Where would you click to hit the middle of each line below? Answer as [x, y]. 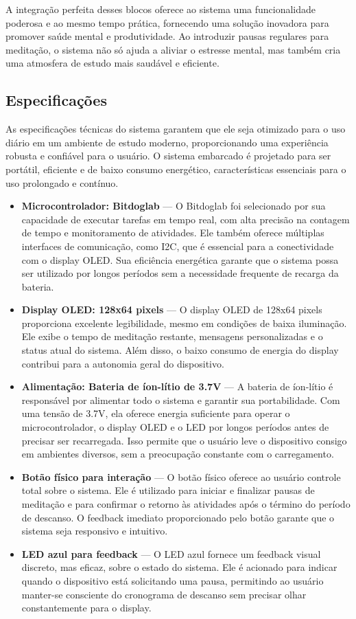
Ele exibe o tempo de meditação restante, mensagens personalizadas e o [172, 336]
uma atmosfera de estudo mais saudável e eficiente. [112, 63]
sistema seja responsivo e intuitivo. [95, 531]
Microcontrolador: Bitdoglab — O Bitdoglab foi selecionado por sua [174, 206]
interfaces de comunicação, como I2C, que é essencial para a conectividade [178, 246]
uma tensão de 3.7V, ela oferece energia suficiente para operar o [156, 413]
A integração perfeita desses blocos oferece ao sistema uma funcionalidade [161, 9]
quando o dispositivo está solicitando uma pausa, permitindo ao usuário [173, 580]
